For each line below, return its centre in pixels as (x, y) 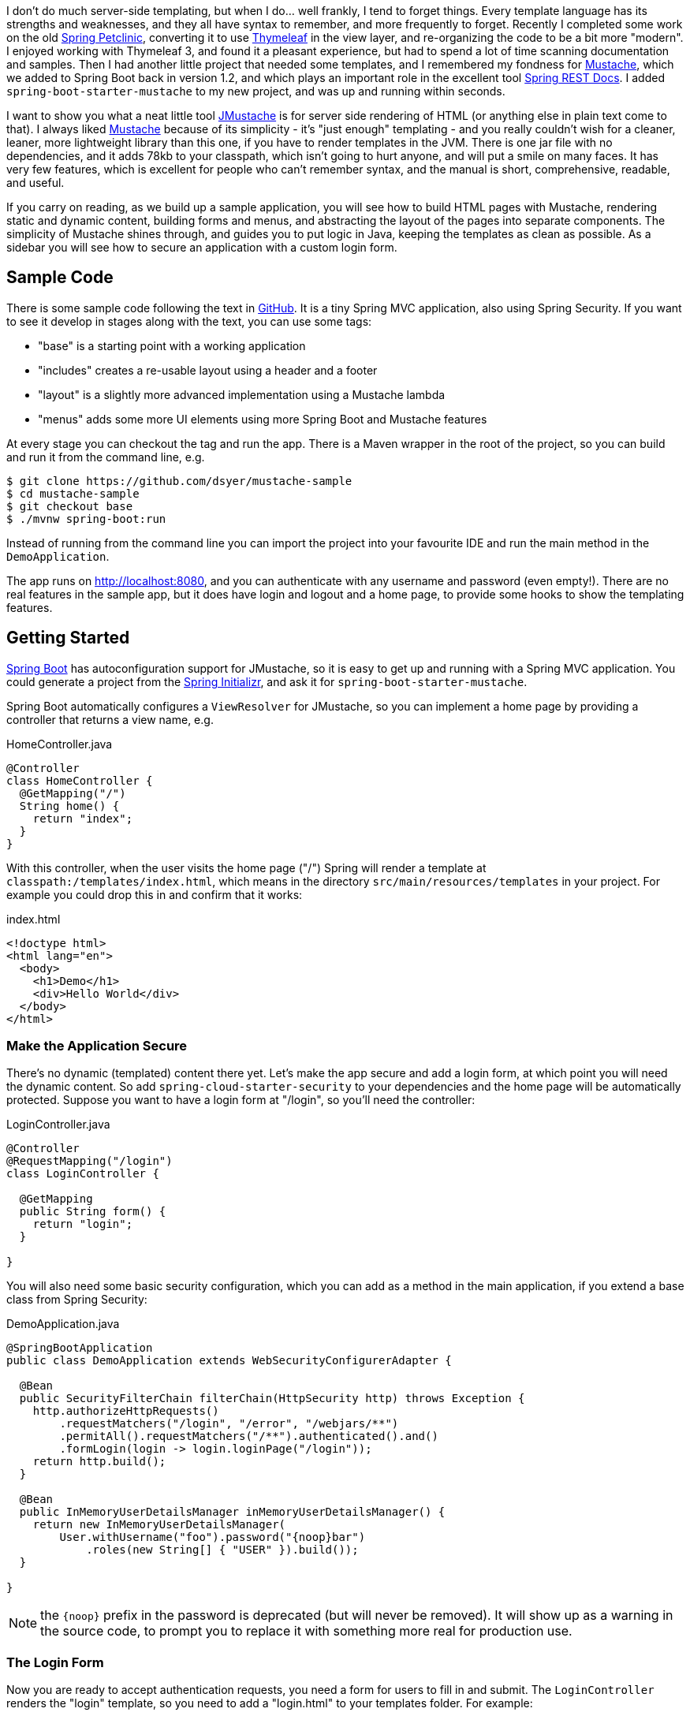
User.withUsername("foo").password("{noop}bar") (213, 1537)
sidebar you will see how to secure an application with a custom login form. (202, 247)
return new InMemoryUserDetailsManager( (159, 1525)
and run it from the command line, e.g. (106, 457)
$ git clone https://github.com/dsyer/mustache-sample (179, 481)
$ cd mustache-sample (73, 493)
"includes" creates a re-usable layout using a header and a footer (208, 370)
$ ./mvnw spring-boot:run (86, 519)
